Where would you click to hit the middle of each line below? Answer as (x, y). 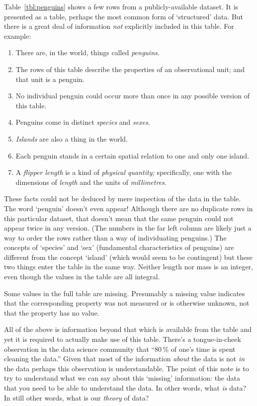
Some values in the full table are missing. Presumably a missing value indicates (125, 293)
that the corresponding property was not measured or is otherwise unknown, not (127, 303)
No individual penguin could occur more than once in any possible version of (132, 96)
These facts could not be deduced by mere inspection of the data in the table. (123, 199)
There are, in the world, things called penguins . (87, 52)
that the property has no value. (52, 312)
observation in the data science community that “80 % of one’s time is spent (120, 349)
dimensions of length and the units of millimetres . (91, 182)
